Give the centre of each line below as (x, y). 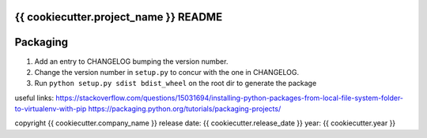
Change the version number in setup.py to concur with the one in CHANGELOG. (167, 72)
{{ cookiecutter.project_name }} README (119, 17)
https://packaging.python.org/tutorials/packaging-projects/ (185, 109)
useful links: (34, 98)
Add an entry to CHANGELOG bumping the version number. (131, 61)
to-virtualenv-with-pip (51, 109)
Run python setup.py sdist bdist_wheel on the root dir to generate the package (176, 84)
